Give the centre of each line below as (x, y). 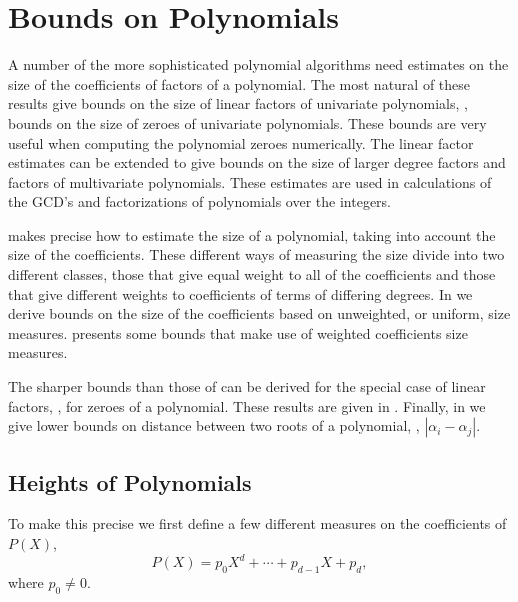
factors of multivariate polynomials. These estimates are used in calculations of (250, 181)
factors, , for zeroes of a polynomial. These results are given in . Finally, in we (247, 405)
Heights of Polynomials (130, 481)
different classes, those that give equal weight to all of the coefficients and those (252, 274)
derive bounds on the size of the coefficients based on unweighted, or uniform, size (259, 313)
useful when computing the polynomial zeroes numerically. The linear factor (241, 142)
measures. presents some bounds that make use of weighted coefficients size (238, 332)
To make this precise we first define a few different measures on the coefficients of (257, 523)
